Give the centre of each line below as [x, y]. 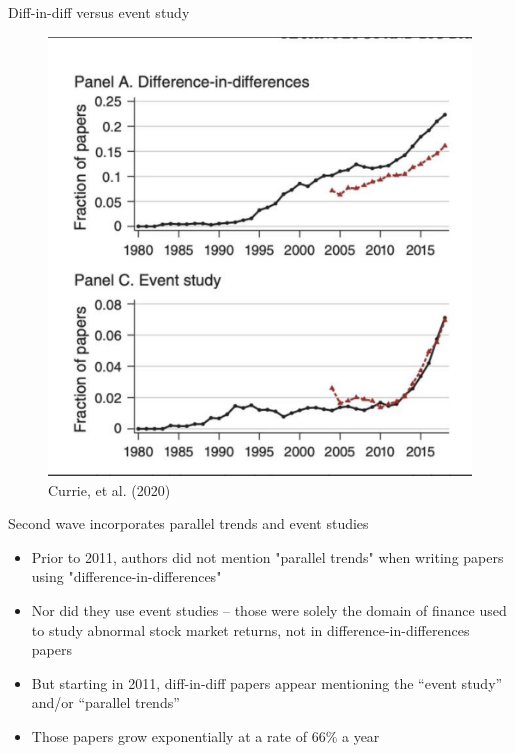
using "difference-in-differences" [126, 576]
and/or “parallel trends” [105, 702]
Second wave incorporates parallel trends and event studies [188, 523]
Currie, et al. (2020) [109, 489]
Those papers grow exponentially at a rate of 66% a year [205, 735]
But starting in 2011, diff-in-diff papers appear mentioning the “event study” [267, 682]
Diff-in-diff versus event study [99, 12]
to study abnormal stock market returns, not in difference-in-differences [250, 629]
